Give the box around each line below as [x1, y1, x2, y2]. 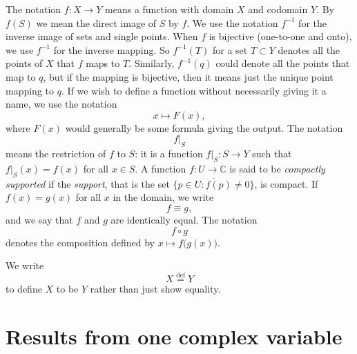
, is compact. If [254, 176, 318, 190]
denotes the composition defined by [6, 235, 155, 249]
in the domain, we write [113, 190, 214, 204]
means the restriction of [6, 146, 106, 161]
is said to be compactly [229, 161, 325, 175]
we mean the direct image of [36, 15, 157, 30]
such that [252, 146, 292, 161]
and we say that [6, 212, 73, 226]
